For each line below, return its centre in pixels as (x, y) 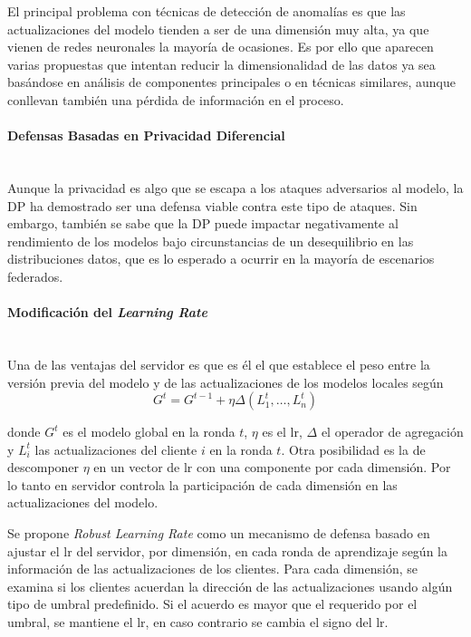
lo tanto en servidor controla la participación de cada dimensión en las (202, 484)
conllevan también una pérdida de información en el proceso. (176, 99)
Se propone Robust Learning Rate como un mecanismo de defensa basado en (219, 533)
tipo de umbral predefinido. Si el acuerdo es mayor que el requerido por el (212, 604)
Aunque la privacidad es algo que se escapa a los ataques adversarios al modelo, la (235, 187)
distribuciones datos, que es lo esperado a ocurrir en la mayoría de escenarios (221, 259)
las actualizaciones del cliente (116, 449)
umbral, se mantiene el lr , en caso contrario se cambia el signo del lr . (198, 622)
